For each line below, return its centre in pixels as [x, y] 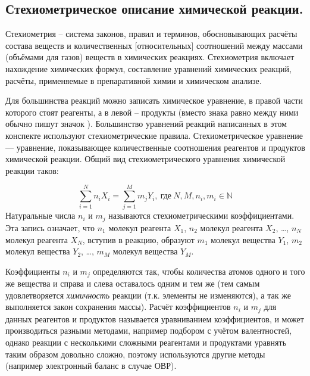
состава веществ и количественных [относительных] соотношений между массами [154, 45]
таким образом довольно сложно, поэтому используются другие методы [135, 354]
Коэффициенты [33, 271]
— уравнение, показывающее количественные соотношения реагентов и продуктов [155, 147]
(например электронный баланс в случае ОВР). [91, 366]
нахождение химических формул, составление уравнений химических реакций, [148, 68]
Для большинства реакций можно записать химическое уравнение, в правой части [154, 100]
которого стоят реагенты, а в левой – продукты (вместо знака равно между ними [152, 112]
